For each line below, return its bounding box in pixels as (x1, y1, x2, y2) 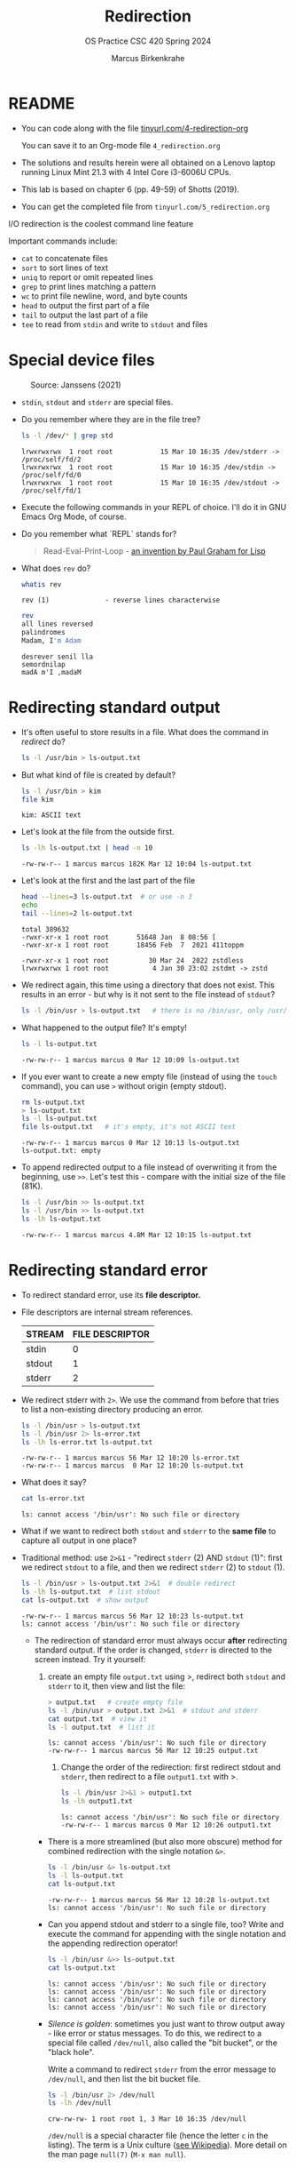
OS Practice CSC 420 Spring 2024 (84, 36, 212, 46)
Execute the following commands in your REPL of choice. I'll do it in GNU (20, 501, 287, 512)
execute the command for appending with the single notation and (47, 1928, 286, 1939)
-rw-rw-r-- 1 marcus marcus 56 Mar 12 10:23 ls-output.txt (20, 1612, 245, 1620)
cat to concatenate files (20, 252, 108, 263)
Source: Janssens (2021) (30, 380, 121, 390)
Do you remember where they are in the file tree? (20, 413, 201, 424)
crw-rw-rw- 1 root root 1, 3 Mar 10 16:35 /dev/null (47, 2115, 247, 2124)
